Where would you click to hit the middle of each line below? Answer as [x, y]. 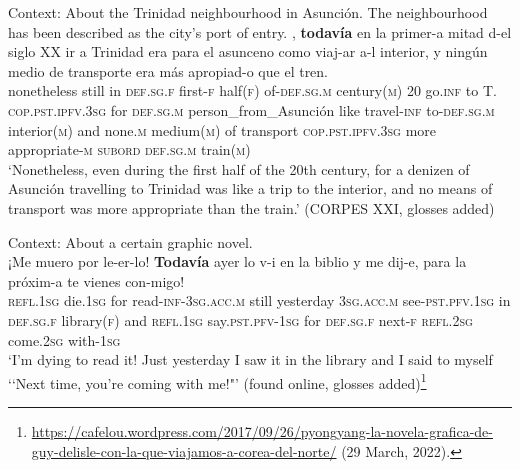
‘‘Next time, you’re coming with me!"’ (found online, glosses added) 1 [217, 381]
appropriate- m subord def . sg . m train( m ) [129, 149]
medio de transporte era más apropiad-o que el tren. [168, 70]
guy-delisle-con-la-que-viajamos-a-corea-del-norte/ [184, 450]
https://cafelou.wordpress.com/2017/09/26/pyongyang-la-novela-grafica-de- [262, 430]
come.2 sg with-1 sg [64, 339]
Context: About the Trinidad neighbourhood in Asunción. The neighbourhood [248, 12]
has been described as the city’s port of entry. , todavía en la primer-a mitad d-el [260, 31]
